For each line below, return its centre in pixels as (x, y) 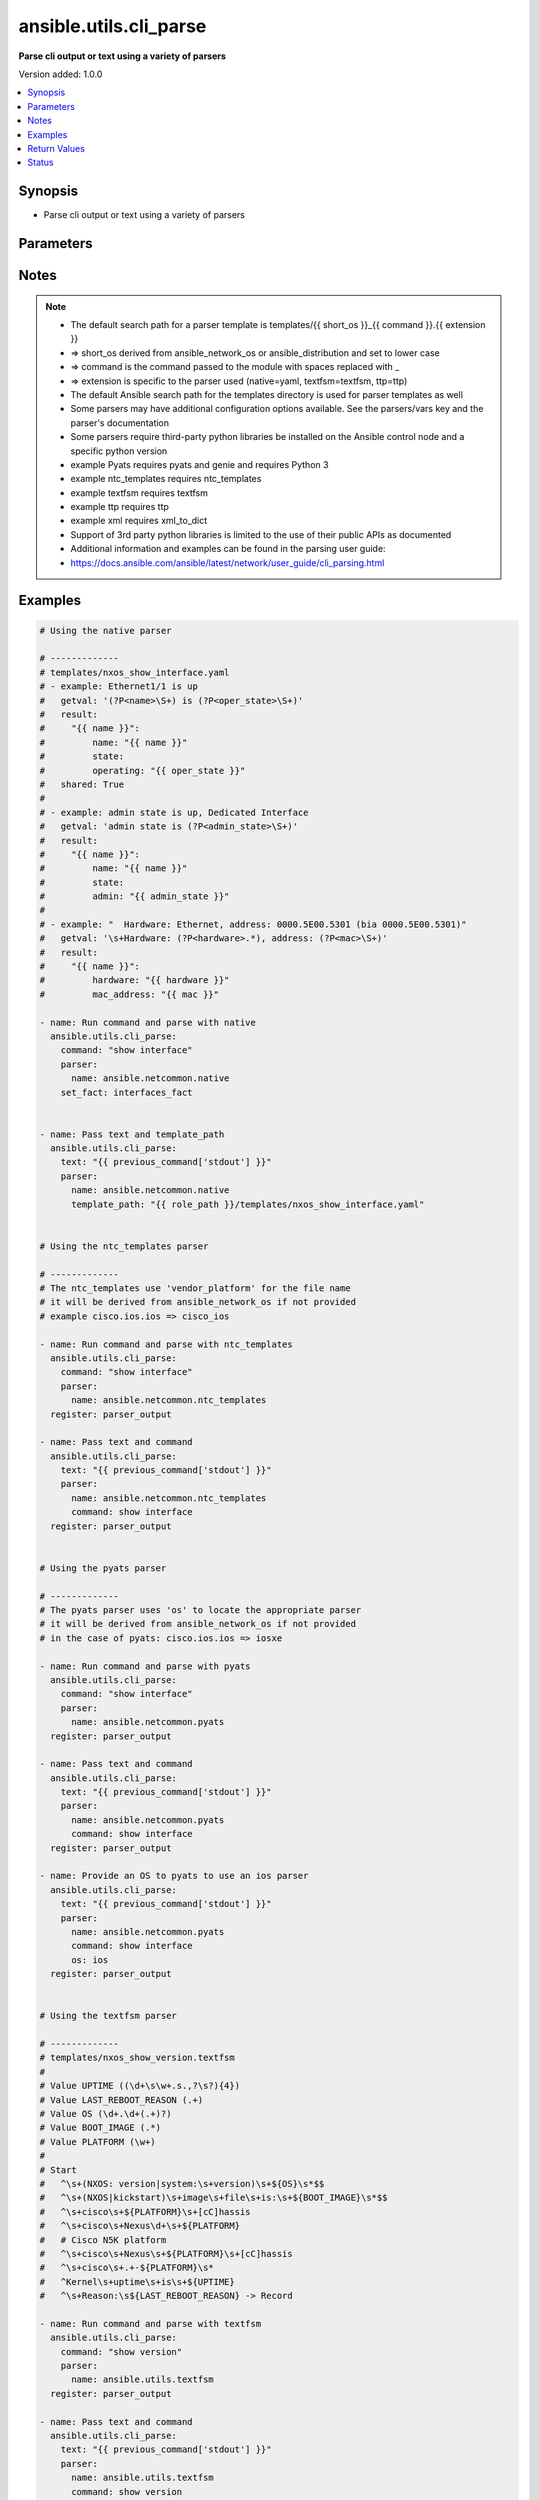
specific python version (119, 451)
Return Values (56, 148)
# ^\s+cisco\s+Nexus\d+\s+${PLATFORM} (139, 2226)
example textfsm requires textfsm (139, 492)
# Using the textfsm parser (108, 2016)
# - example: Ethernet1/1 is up (119, 686)
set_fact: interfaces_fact (127, 1092)
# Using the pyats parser (103, 1568)
